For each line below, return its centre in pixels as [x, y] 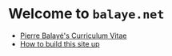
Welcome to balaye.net [86, 14]
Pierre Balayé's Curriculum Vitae [73, 35]
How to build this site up [60, 43]
